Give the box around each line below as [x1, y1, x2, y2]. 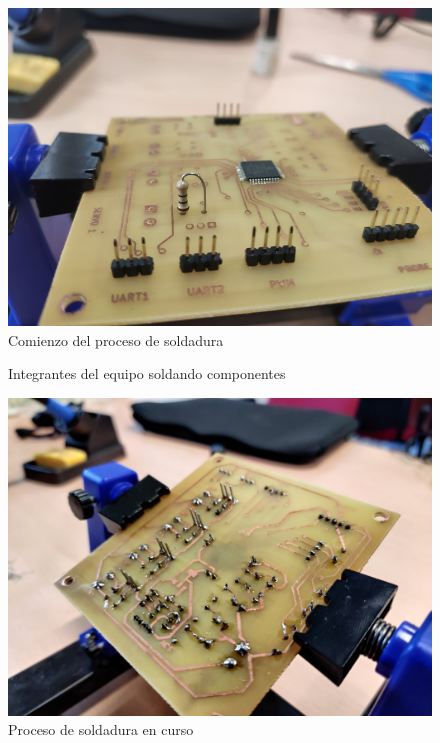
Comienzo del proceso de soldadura [8, 329, 224, 350]
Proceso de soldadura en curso [8, 719, 194, 740]
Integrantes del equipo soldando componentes [8, 363, 286, 384]
